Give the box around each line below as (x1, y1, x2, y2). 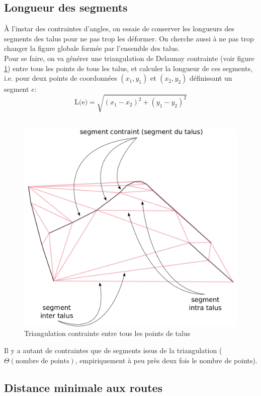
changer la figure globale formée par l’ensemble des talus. (4, 43, 180, 53)
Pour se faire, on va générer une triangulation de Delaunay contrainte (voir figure (4, 52, 254, 63)
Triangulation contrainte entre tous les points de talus (24, 328, 191, 338)
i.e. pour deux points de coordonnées (4, 73, 117, 83)
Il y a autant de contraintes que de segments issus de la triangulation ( (4, 345, 222, 355)
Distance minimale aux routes (4, 379, 163, 395)
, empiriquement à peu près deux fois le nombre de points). (75, 355, 257, 365)
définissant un (189, 73, 232, 83)
